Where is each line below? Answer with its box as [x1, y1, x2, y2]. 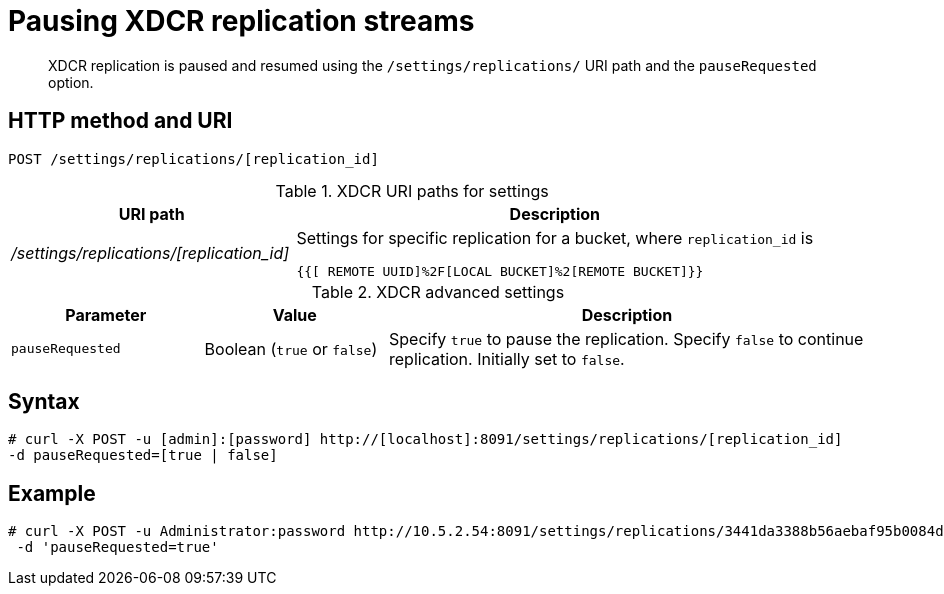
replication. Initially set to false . [389, 348, 625, 369]
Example [8, 480, 96, 506]
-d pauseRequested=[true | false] [8, 447, 278, 464]
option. [48, 73, 94, 91]
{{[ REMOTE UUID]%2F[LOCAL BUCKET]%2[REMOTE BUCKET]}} [296, 263, 704, 279]
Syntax [8, 389, 80, 415]
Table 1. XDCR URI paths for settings [275, 180, 549, 201]
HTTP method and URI [8, 108, 233, 134]
